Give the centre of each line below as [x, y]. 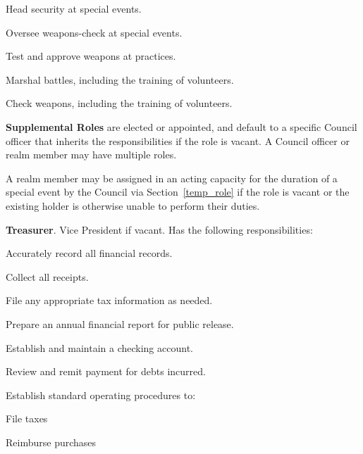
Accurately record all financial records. [89, 253]
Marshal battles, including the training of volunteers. [120, 79]
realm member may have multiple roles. [91, 155]
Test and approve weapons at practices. [91, 56]
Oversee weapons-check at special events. [94, 32]
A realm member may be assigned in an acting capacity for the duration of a [172, 178]
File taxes [27, 418]
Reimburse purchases [51, 442]
